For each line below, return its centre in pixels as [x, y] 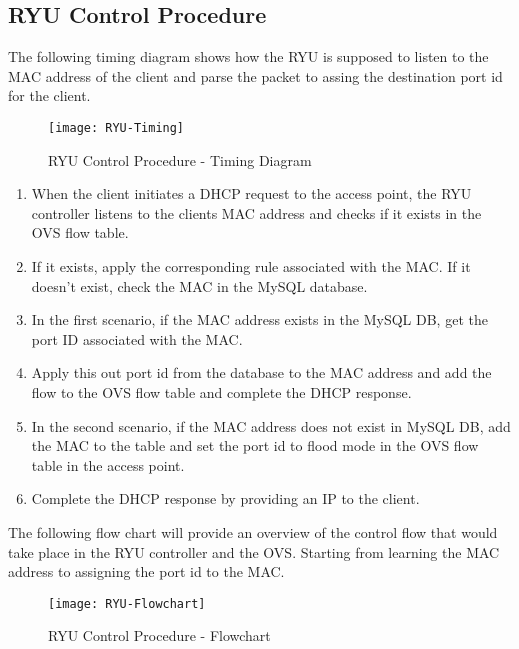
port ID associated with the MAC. [137, 338]
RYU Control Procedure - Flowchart [159, 635]
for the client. [49, 95]
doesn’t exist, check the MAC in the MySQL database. [199, 285]
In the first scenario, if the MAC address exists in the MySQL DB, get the [259, 319]
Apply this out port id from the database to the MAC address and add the [261, 372]
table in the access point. [108, 464]
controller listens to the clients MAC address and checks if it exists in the [256, 212]
